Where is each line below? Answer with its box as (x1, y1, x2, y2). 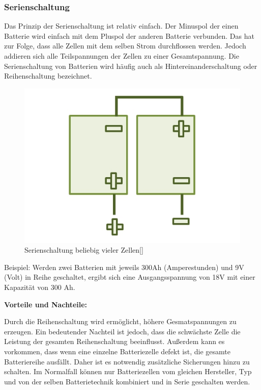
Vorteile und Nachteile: (4, 299, 88, 309)
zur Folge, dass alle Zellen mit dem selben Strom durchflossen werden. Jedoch (4, 40, 246, 51)
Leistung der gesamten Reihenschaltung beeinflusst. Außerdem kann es (4, 336, 225, 347)
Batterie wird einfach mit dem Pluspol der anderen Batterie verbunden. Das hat (4, 30, 254, 41)
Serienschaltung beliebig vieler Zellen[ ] (24, 245, 143, 255)
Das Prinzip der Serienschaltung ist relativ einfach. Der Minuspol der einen (4, 20, 239, 31)
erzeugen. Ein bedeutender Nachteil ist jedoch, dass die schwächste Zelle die (4, 326, 241, 336)
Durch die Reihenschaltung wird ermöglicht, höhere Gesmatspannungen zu (4, 316, 237, 327)
